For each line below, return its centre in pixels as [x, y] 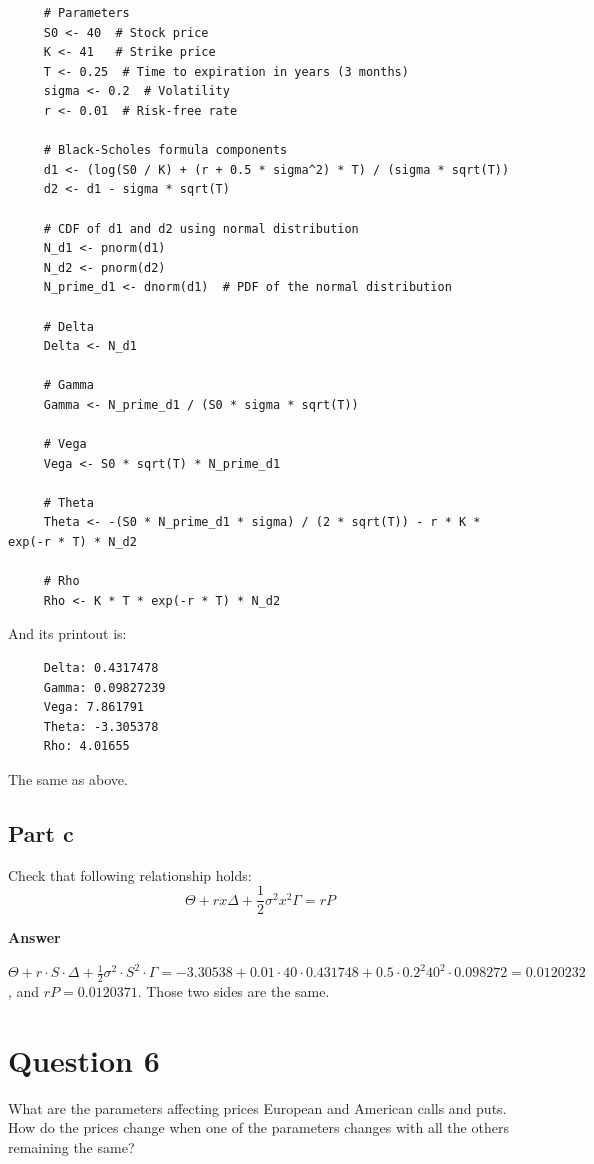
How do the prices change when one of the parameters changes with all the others [258, 1127]
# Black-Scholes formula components [165, 150]
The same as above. [68, 778]
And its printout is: [67, 633]
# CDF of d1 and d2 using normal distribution [201, 228]
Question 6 [84, 1059]
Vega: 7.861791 [94, 707]
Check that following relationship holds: [130, 874]
